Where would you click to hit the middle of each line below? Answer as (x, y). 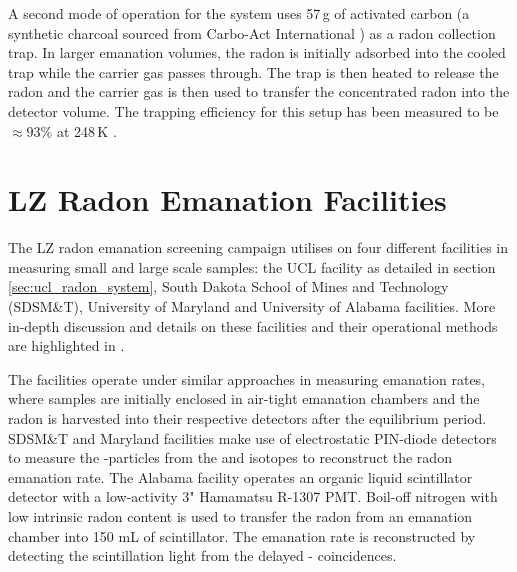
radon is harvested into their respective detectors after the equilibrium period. (247, 418)
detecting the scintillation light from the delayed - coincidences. (202, 555)
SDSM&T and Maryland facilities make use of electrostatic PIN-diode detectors (252, 437)
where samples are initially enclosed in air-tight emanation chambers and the (244, 398)
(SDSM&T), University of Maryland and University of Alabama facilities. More (252, 306)
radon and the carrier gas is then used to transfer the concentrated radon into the (259, 91)
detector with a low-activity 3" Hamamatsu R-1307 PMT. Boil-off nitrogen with (253, 496)
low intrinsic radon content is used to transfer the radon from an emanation (240, 516)
